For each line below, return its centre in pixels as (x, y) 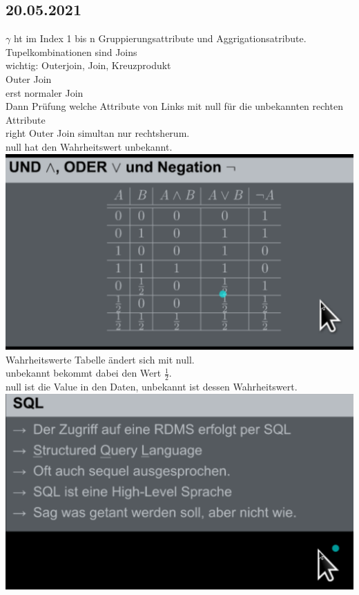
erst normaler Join (45, 92)
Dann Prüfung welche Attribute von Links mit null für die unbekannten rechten (174, 106)
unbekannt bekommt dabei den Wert (84, 373)
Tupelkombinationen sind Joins (71, 51)
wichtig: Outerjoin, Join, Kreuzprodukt (88, 65)
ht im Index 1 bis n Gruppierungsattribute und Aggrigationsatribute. (160, 38)
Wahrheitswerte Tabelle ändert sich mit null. (100, 359)
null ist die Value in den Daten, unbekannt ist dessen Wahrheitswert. (152, 387)
